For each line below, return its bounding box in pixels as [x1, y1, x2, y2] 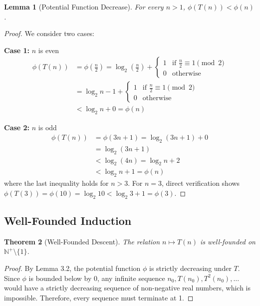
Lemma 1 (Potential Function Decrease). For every [4, 2, 164, 12]
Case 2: [4, 122, 30, 133]
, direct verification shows [161, 178, 240, 188]
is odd [38, 122, 57, 133]
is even [38, 45, 59, 55]
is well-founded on [200, 236, 256, 246]
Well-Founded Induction [4, 212, 132, 228]
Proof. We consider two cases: [4, 28, 95, 39]
